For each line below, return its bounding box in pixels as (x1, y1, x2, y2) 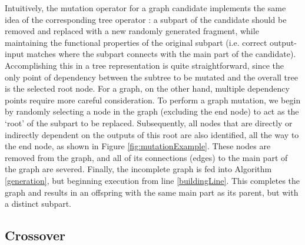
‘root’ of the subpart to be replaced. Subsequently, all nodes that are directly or (5, 116, 293, 129)
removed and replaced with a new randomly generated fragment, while (5, 25, 259, 37)
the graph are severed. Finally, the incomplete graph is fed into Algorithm (5, 163, 272, 175)
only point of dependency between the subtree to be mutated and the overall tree (5, 71, 298, 83)
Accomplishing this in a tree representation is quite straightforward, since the (5, 59, 284, 71)
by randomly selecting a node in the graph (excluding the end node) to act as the (5, 105, 299, 118)
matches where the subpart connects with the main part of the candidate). (26, 48, 296, 60)
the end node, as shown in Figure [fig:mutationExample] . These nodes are (5, 140, 271, 152)
